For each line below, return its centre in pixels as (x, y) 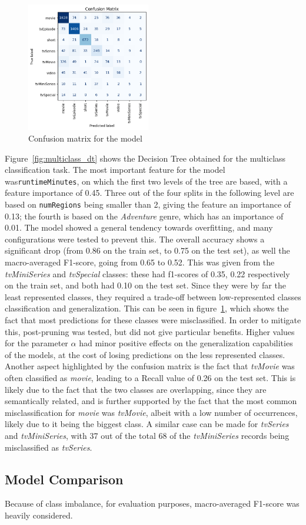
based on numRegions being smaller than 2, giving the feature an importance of (148, 204)
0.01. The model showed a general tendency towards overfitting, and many (139, 227)
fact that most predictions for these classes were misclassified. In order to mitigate (153, 320)
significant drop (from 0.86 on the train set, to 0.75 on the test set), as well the (147, 250)
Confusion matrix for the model (85, 138)
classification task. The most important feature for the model (115, 170)
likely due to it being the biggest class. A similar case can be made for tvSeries (147, 424)
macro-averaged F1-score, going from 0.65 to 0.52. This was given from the (140, 262)
